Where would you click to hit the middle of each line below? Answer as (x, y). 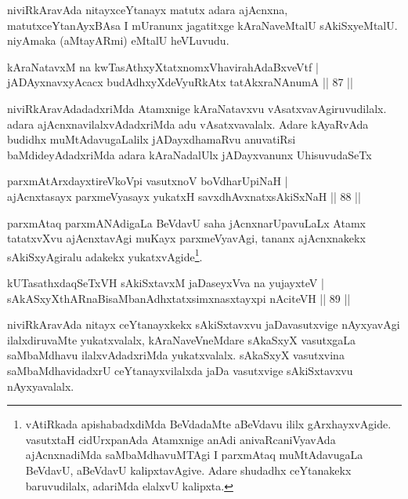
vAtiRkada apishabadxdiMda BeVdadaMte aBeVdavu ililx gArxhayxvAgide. (208, 424)
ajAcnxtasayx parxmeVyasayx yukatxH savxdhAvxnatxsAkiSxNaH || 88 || (184, 196)
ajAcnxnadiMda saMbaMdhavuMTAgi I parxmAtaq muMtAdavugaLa (194, 455)
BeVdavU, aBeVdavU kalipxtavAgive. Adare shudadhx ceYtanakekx (188, 470)
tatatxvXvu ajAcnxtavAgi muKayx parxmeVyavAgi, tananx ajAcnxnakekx (186, 238)
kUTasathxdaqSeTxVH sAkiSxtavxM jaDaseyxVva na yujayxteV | (166, 282)
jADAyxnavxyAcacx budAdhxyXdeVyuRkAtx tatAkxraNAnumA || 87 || (180, 82)
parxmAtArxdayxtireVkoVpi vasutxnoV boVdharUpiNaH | (148, 181)
